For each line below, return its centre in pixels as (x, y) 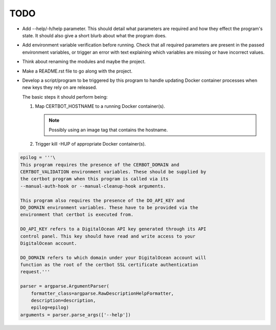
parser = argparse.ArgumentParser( (65, 286)
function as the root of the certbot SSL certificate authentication (109, 265)
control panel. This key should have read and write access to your (108, 236)
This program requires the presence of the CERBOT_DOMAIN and (100, 164)
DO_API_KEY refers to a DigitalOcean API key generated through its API (113, 229)
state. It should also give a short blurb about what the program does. (95, 35)
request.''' (35, 272)
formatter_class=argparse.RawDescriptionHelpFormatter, (102, 293)
